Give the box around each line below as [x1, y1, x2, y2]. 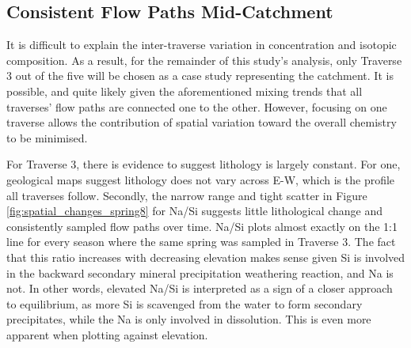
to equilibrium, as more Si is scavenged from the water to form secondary [6, 295, 363, 312]
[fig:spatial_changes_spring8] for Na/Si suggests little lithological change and [6, 202, 383, 219]
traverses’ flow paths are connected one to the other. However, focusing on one [6, 98, 387, 115]
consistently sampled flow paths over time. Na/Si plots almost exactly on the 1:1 [6, 217, 398, 234]
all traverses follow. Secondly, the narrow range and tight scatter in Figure [6, 187, 367, 203]
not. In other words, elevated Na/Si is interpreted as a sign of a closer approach [6, 280, 393, 297]
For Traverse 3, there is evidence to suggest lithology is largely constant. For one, [6, 156, 401, 172]
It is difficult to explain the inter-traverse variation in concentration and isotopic [6, 36, 397, 53]
